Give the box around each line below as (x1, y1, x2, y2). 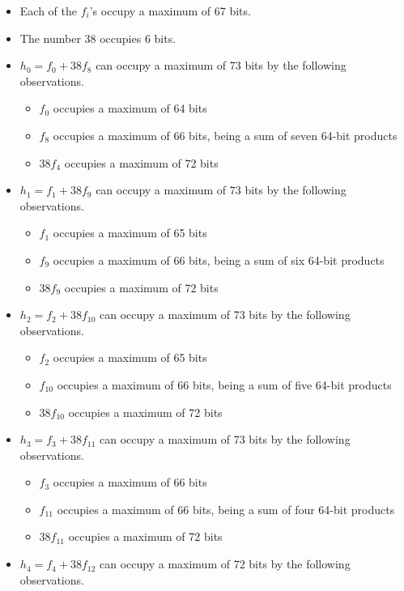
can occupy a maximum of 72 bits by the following (100, 555, 351, 572)
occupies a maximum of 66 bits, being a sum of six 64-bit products (53, 251, 385, 268)
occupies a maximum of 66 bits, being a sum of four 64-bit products (57, 500, 395, 517)
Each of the (19, 2, 77, 19)
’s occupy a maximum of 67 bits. (89, 2, 251, 19)
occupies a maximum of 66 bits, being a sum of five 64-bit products (57, 376, 392, 393)
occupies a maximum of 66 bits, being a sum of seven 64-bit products (53, 126, 398, 143)
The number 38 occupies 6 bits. (19, 29, 176, 46)
